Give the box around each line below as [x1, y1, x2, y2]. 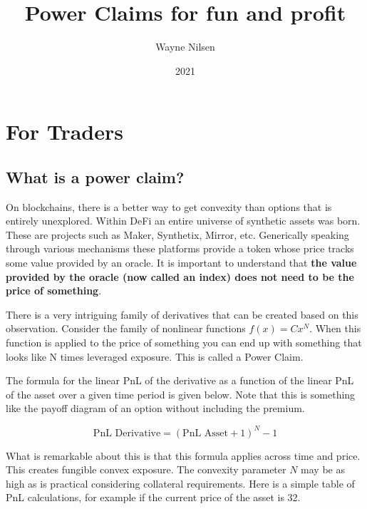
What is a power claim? [6, 165, 185, 187]
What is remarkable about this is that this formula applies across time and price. [6, 448, 361, 463]
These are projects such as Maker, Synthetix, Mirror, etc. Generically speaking [6, 227, 349, 242]
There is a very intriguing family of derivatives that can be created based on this [6, 307, 358, 322]
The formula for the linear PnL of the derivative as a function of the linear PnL [6, 373, 354, 388]
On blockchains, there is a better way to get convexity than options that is [6, 199, 332, 214]
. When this [309, 321, 361, 336]
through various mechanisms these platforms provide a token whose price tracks [6, 241, 354, 256]
